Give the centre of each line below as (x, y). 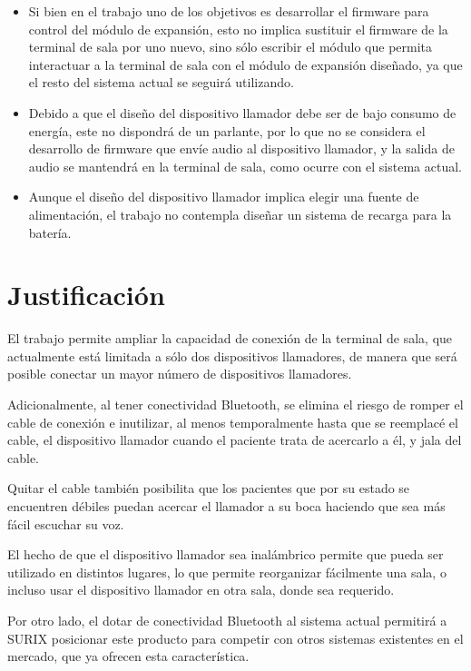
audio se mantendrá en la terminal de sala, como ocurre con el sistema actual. (245, 166)
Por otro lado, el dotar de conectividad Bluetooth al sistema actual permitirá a (227, 620)
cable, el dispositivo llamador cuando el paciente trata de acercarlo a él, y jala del (235, 440)
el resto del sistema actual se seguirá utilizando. (161, 82)
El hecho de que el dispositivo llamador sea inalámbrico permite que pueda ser (226, 554)
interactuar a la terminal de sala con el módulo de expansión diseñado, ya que (245, 64)
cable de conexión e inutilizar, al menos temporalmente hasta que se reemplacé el (233, 422)
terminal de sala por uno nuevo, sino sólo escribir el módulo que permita (231, 47)
